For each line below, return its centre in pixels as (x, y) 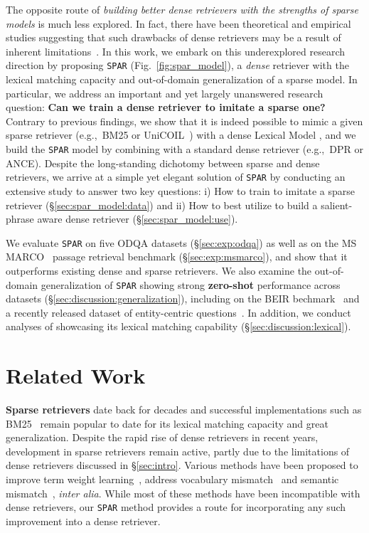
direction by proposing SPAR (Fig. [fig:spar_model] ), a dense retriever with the (177, 65)
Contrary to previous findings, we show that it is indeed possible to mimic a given (184, 121)
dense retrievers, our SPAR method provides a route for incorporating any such (176, 507)
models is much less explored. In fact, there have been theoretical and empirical (178, 23)
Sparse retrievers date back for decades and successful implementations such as (184, 410)
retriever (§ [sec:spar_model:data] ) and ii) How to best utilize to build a (162, 205)
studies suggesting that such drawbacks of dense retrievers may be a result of (173, 37)
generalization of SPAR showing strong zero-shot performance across (191, 284)
